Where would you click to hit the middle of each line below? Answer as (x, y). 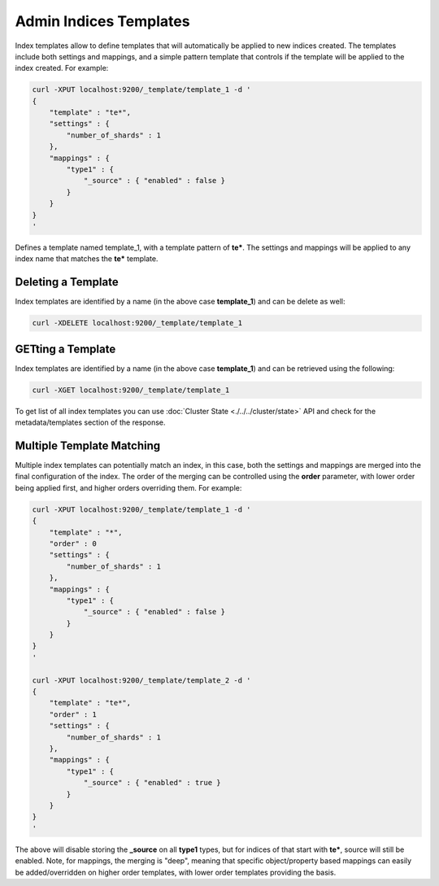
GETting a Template (65, 349)
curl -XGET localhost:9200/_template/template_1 (131, 390)
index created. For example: (62, 68)
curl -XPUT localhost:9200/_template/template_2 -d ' (141, 680)
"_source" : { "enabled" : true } (152, 783)
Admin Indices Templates (102, 21)
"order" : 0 (73, 543)
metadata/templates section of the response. (90, 422)
